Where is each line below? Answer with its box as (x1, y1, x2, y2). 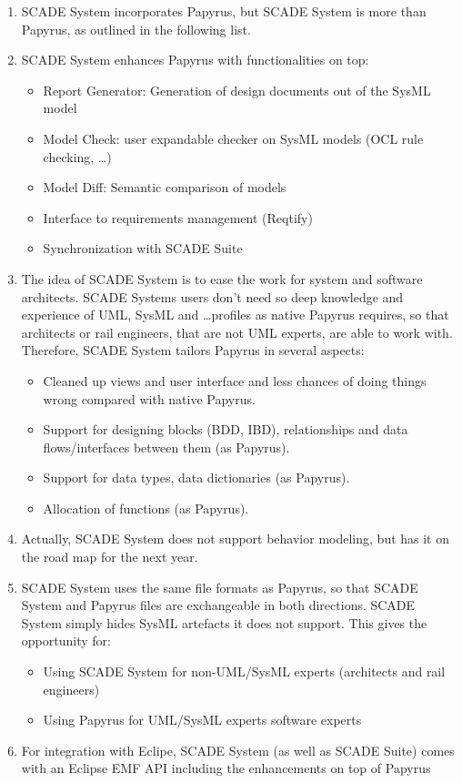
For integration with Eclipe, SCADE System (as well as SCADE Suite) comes (21, 740, 455, 759)
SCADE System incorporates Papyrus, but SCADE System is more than (21, 2, 427, 20)
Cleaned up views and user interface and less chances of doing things (43, 371, 427, 390)
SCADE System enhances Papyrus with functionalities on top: (21, 50, 369, 69)
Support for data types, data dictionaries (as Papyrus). (43, 468, 350, 487)
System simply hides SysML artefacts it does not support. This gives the (21, 613, 427, 632)
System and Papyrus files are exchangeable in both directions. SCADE (21, 595, 416, 615)
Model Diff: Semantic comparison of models (43, 178, 286, 197)
